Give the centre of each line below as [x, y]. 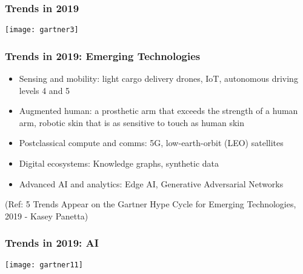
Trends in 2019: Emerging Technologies [103, 55]
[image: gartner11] [44, 265]
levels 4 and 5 [45, 90]
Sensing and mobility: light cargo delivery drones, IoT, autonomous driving [158, 79]
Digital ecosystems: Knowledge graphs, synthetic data [119, 163]
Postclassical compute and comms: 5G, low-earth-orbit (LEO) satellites [151, 143]
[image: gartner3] [42, 30]
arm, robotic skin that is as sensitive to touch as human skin [132, 122]
